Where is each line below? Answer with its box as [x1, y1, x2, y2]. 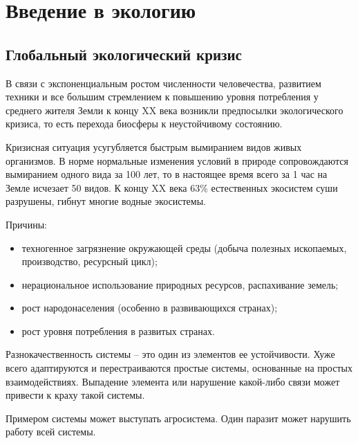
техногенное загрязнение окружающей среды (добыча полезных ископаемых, [21, 240, 347, 255]
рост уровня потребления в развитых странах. [21, 323, 215, 338]
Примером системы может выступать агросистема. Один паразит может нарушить [6, 410, 351, 425]
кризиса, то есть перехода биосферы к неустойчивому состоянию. [6, 116, 283, 131]
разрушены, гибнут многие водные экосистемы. [6, 194, 206, 208]
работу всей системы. [6, 424, 96, 439]
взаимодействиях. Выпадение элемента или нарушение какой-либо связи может [6, 374, 340, 388]
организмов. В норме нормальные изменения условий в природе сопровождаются [6, 153, 348, 168]
